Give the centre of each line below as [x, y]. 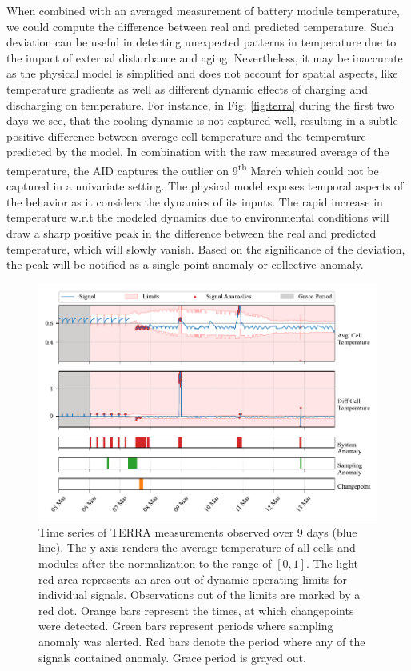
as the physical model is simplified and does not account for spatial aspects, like [202, 73]
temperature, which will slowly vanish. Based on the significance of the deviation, [206, 248]
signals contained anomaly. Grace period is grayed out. [172, 657]
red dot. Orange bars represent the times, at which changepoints [196, 610]
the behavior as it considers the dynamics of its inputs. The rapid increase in [195, 201]
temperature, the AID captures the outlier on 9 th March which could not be [193, 169]
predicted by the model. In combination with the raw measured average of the [198, 152]
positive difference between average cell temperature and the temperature [186, 136]
